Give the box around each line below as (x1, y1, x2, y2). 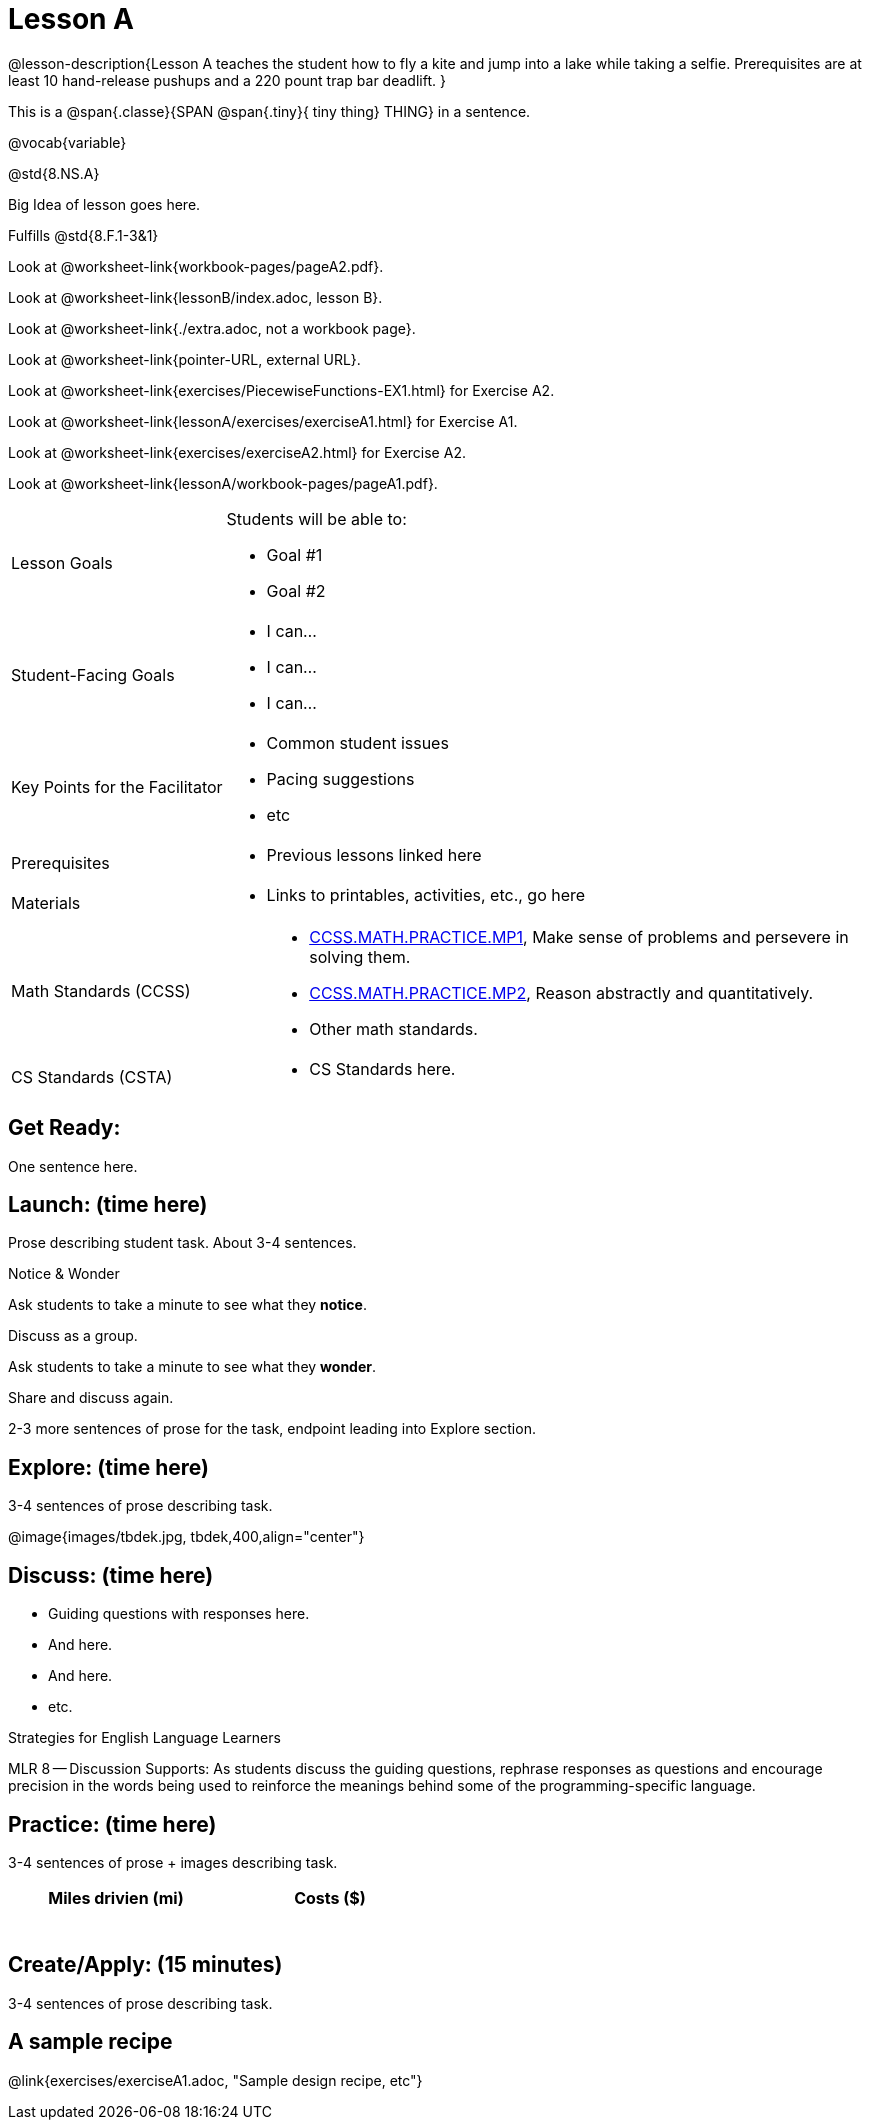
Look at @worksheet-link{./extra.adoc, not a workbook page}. (8, 319, 416, 337)
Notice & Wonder (8, 1265, 120, 1283)
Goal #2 (266, 580, 326, 601)
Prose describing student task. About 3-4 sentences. (8, 1234, 357, 1252)
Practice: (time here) (8, 1811, 217, 1837)
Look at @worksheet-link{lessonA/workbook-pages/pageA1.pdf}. (8, 474, 438, 492)
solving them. (309, 946, 411, 967)
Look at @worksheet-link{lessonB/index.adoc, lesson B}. (8, 288, 383, 306)
